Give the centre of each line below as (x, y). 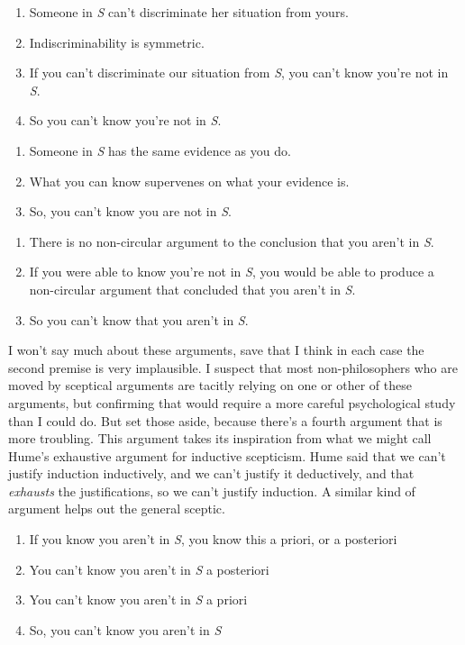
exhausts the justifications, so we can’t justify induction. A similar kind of (212, 491)
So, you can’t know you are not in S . (130, 211)
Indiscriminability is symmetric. (117, 42)
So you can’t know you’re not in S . (125, 120)
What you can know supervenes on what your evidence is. (189, 181)
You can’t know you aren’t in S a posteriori (149, 569)
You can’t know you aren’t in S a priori (138, 600)
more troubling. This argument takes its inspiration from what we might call (220, 438)
